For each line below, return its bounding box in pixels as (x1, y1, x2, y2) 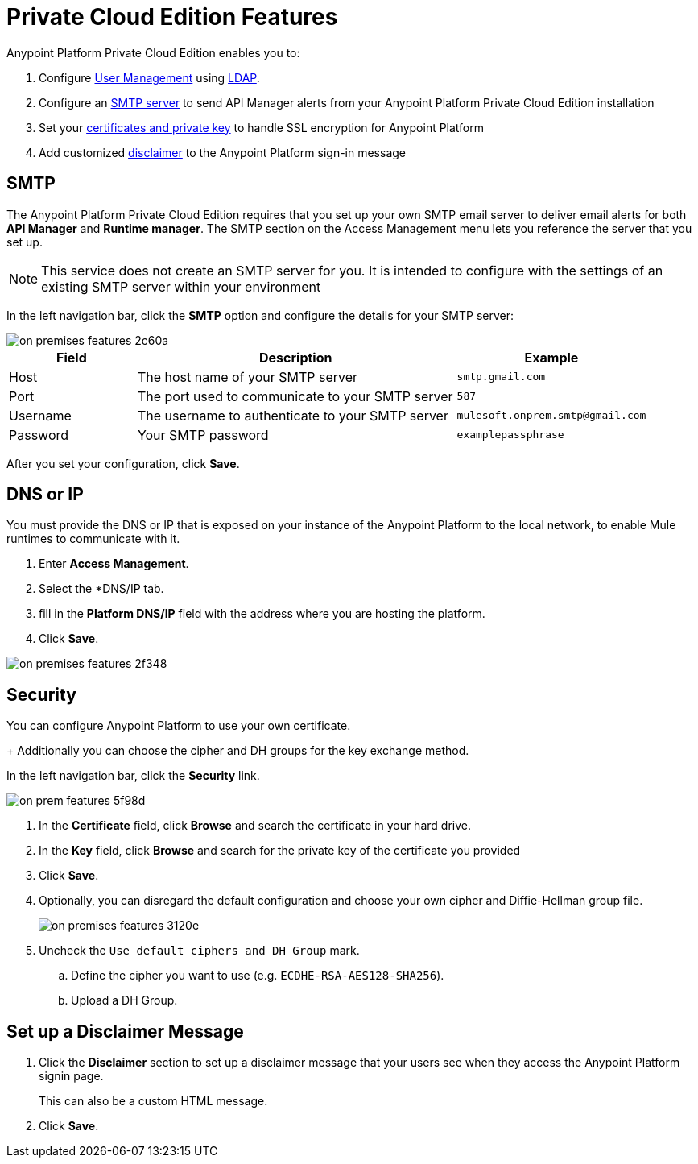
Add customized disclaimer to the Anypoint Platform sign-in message (39, 145, 407, 159)
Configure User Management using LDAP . (39, 70, 260, 85)
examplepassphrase (456, 429, 564, 441)
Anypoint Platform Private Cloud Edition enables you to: (6, 45, 300, 60)
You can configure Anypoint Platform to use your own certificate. (6, 719, 351, 733)
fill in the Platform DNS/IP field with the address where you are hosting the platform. (39, 607, 485, 621)
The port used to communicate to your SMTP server (137, 387, 453, 404)
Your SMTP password (137, 426, 269, 443)
